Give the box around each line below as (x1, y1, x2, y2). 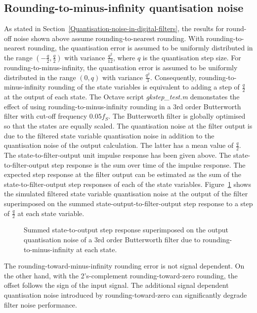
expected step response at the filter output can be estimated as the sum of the (4, 169, 241, 179)
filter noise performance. (4, 299, 77, 310)
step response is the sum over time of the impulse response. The (51, 159, 246, 170)
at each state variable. (17, 208, 85, 218)
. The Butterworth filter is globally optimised (108, 111, 246, 121)
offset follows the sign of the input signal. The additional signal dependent (4, 280, 229, 290)
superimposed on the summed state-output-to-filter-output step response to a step (4, 198, 253, 208)
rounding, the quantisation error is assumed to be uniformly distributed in (28, 43, 253, 53)
